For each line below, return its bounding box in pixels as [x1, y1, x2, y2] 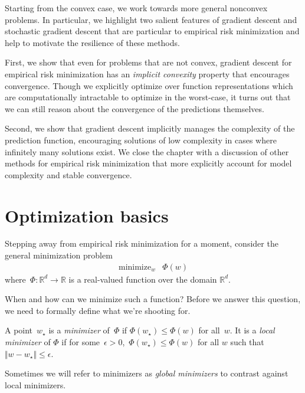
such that [230, 336, 264, 348]
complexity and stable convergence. [5, 168, 132, 181]
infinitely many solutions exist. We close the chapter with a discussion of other [5, 145, 289, 158]
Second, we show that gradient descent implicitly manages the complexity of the [5, 122, 295, 135]
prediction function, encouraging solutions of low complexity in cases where [5, 133, 277, 146]
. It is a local [229, 324, 275, 336]
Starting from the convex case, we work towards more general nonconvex [5, 2, 268, 14]
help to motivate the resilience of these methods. [5, 36, 180, 48]
